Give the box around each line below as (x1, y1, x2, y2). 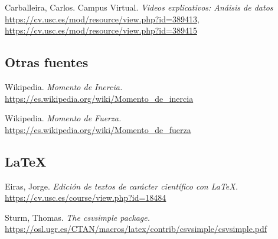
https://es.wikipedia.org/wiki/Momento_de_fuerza (5, 123, 191, 135)
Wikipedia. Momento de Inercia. (5, 80, 123, 92)
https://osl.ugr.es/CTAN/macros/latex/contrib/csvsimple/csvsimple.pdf (5, 223, 267, 235)
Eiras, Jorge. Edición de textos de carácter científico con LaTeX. (5, 180, 238, 192)
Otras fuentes (5, 53, 89, 71)
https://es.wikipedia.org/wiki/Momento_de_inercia (5, 92, 194, 104)
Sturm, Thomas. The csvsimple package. (5, 211, 151, 223)
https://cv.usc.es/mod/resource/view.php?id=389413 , (5, 12, 199, 25)
